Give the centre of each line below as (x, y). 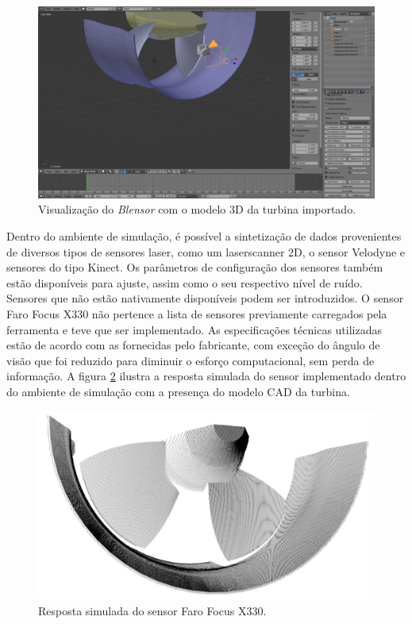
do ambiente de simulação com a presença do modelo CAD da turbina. (178, 391)
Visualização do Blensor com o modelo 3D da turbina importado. (197, 209)
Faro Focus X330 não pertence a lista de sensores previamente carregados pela (197, 313)
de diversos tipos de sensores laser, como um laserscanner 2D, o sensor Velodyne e (206, 251)
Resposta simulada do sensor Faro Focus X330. (152, 610)
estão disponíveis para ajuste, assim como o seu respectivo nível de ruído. (185, 282)
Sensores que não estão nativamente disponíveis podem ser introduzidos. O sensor (205, 298)
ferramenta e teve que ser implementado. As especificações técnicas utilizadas (194, 329)
